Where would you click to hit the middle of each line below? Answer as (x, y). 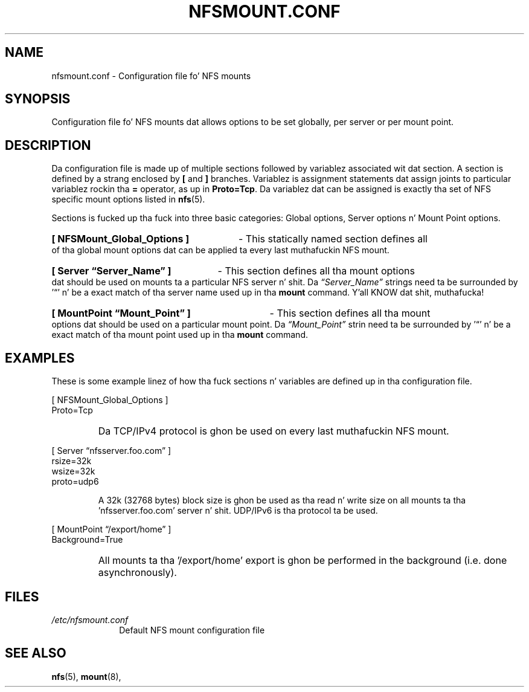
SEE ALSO (36, 653)
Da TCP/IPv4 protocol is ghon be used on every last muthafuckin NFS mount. (274, 431)
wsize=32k (73, 471)
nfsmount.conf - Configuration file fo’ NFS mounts (151, 76)
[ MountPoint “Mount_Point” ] (121, 313)
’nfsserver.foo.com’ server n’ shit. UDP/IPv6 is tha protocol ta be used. (238, 511)
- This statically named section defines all (333, 239)
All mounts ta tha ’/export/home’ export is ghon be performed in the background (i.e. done (303, 561)
